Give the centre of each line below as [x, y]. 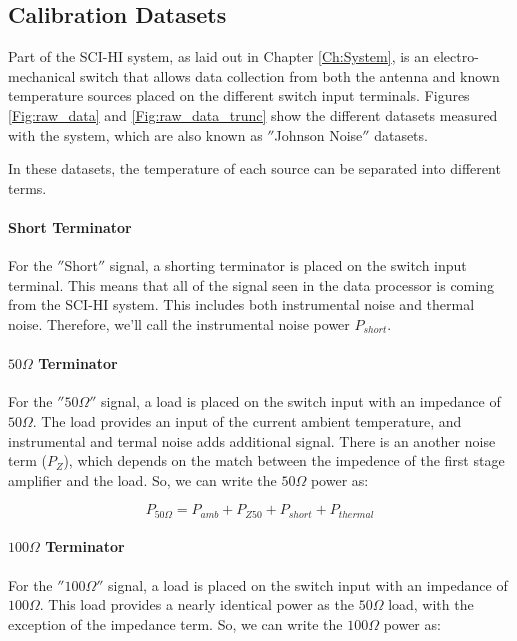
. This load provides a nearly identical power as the [196, 604]
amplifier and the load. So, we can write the [142, 479]
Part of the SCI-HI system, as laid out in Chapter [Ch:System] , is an [219, 56]
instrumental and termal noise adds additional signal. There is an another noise [252, 440]
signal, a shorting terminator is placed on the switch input [288, 265]
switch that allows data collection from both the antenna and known [289, 75]
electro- [456, 56]
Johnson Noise [318, 134]
